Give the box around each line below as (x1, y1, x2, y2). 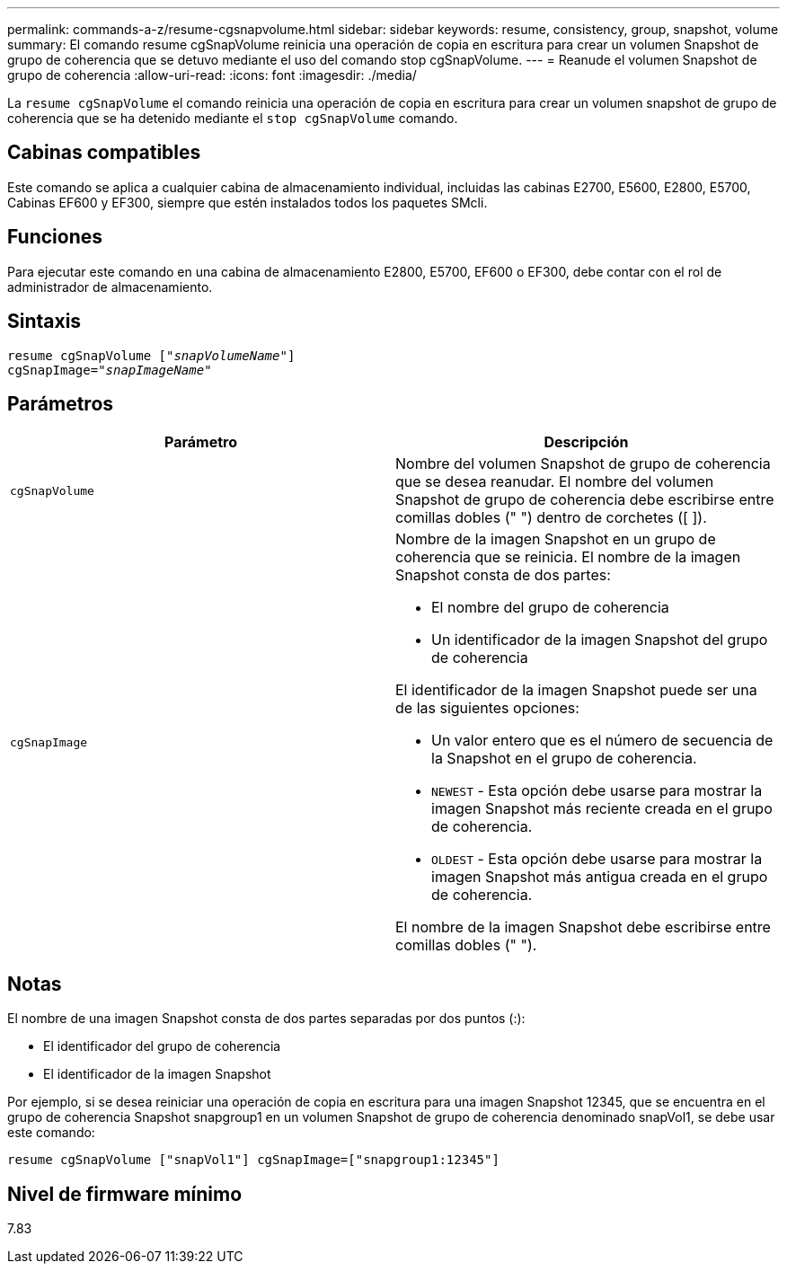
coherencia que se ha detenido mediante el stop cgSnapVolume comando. (7, 110, 458, 126)
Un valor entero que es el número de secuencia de (431, 731, 774, 750)
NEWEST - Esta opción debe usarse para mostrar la (431, 781, 763, 800)
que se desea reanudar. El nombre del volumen (395, 472, 714, 491)
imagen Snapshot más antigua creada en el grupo (431, 868, 768, 887)
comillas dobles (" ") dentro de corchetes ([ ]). (395, 508, 707, 527)
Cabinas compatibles (7, 141, 201, 164)
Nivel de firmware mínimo (7, 1182, 243, 1205)
